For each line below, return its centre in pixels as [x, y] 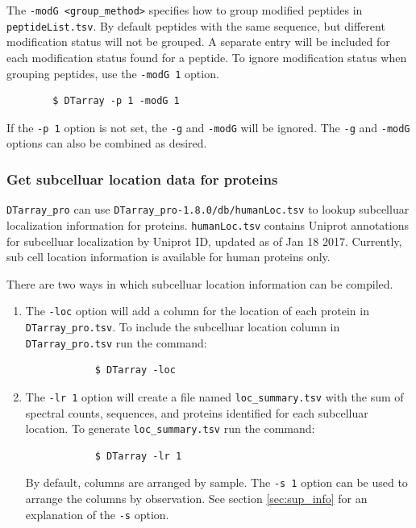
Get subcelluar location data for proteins [142, 179]
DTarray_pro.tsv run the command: [116, 342]
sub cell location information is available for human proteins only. [168, 257]
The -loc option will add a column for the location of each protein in [197, 311]
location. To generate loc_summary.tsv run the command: [170, 428]
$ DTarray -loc [135, 370]
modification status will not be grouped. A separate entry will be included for [198, 42]
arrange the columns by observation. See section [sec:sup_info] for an [196, 499]
